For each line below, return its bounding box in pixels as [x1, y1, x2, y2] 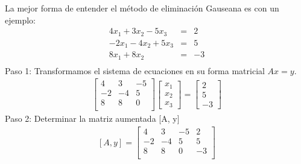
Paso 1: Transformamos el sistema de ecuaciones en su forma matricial [5, 64, 265, 77]
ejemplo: [5, 13, 36, 26]
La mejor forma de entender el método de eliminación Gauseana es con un [5, 2, 279, 14]
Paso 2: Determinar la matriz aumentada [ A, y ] [5, 112, 180, 125]
